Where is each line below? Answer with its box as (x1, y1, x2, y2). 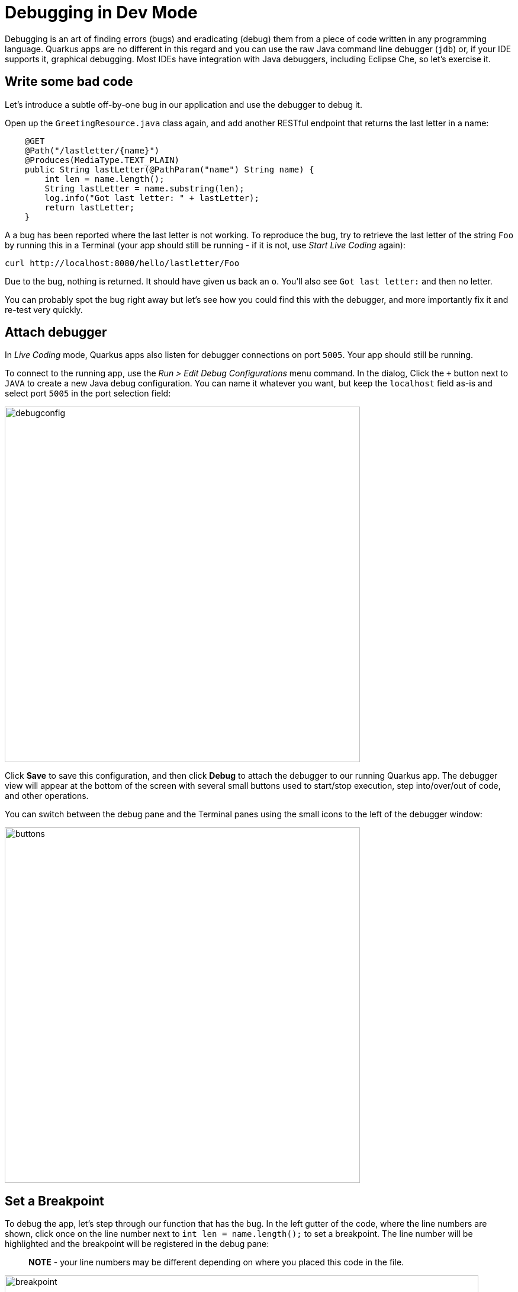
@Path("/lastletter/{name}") (24, 145, 160, 155)
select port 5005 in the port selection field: (5, 388, 171, 399)
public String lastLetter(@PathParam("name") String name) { (24, 164, 314, 174)
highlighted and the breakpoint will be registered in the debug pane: (5, 1239, 269, 1249)
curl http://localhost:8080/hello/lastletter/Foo (5, 258, 240, 268)
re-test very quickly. (5, 304, 83, 315)
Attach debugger (5, 325, 107, 340)
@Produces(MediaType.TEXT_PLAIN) (24, 155, 180, 165)
